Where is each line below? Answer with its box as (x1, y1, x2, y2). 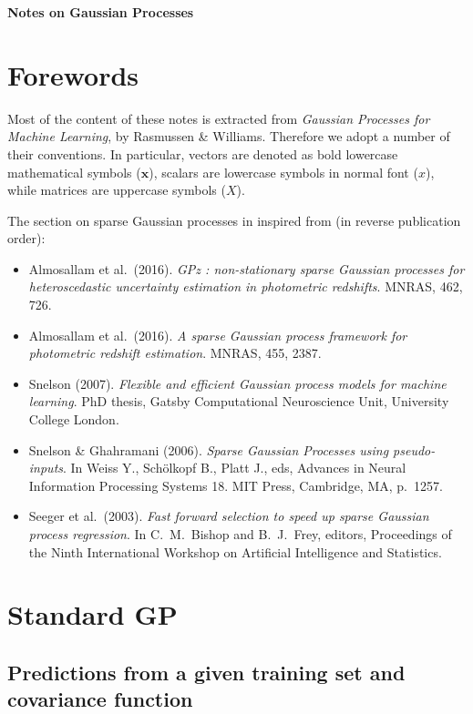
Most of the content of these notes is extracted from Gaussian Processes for (7, 108, 430, 127)
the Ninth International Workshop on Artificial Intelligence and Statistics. (28, 542, 442, 561)
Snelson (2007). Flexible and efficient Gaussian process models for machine (28, 373, 447, 393)
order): (7, 229, 46, 248)
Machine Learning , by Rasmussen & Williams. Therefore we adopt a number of (7, 127, 450, 146)
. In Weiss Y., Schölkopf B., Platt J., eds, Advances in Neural (63, 458, 406, 477)
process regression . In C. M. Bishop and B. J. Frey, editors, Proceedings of (28, 525, 452, 543)
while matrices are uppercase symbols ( (7, 180, 226, 199)
